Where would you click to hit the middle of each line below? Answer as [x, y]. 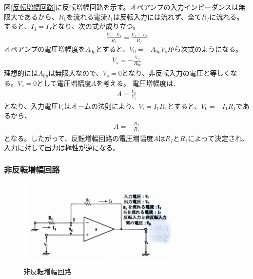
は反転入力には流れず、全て [157, 16]
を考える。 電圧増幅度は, [136, 83]
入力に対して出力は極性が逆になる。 [62, 148]
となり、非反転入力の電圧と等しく [176, 73]
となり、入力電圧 [31, 106]
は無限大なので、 [76, 73]
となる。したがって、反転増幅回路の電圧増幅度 [79, 138]
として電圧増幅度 [64, 83]
